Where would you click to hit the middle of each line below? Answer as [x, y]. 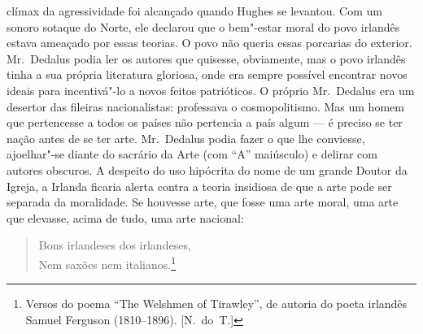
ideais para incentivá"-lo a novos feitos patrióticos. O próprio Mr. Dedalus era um [211, 90]
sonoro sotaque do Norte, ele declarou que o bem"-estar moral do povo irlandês [203, 26]
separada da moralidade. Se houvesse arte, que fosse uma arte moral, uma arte [203, 202]
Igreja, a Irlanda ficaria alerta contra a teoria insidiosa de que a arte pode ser [199, 186]
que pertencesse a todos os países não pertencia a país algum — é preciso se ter [205, 122]
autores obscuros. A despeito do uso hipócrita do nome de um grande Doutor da [207, 169]
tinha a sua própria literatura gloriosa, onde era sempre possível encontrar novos [207, 74]
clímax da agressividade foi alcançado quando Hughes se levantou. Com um [194, 11]
